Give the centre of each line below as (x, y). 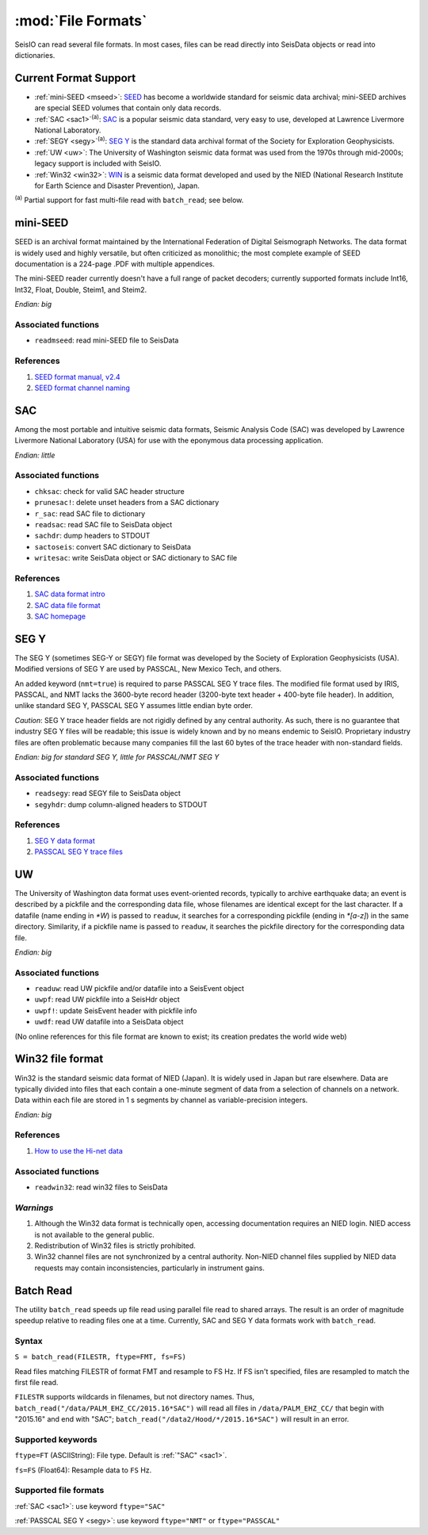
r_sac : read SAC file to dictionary (90, 513)
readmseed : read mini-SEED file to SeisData (107, 340)
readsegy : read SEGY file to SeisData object (108, 794)
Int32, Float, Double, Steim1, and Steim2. (81, 289)
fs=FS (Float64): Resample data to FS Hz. (83, 1470)
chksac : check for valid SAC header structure (110, 491)
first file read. (36, 1382)
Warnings (34, 1208)
